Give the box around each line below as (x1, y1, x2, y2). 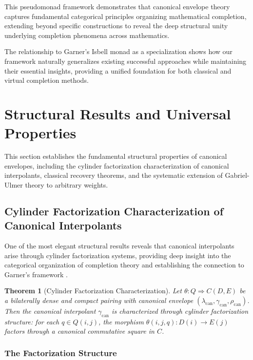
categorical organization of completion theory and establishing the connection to (4, 260, 244, 270)
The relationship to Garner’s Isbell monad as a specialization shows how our (4, 46, 233, 57)
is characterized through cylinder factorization (112, 306, 249, 316)
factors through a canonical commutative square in (4, 326, 155, 336)
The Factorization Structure (4, 346, 117, 359)
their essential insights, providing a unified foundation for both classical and (4, 65, 232, 76)
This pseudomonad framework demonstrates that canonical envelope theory (4, 1, 230, 11)
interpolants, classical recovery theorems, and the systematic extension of (4, 170, 223, 180)
